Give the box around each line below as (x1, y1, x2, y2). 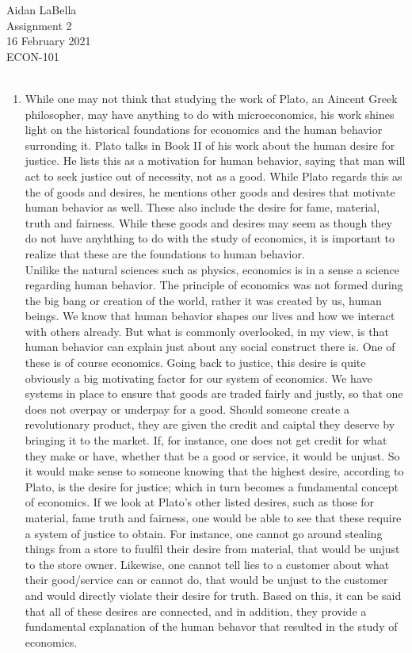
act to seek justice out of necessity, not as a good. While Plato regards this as (25, 167, 402, 184)
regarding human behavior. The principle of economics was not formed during (25, 277, 403, 293)
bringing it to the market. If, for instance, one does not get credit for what (25, 432, 387, 449)
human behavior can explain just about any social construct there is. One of (25, 338, 395, 355)
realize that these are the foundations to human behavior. (25, 245, 305, 262)
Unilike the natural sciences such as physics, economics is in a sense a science (25, 261, 399, 277)
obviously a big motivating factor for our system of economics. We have (25, 369, 372, 386)
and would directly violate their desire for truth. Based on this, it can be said (25, 586, 402, 603)
